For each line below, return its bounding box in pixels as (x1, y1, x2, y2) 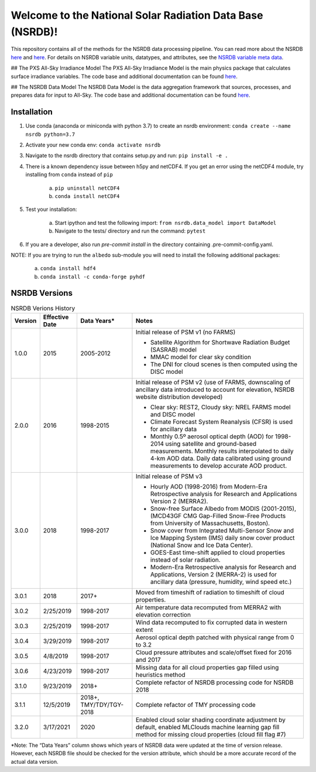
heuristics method (135, 671, 186, 679)
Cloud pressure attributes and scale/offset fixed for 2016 (135, 648, 292, 656)
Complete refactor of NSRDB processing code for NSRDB (135, 678, 294, 686)
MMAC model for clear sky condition (150, 353, 252, 361)
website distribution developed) (135, 392, 223, 401)
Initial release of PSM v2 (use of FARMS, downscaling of (135, 378, 291, 386)
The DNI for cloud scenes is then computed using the (150, 360, 298, 368)
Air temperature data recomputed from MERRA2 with (135, 603, 281, 612)
